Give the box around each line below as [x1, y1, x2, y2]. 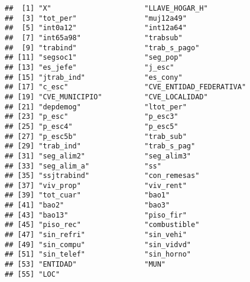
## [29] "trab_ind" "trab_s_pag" [5, 142, 196, 151]
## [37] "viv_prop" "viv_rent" [5, 181, 187, 190]
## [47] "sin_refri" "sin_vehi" [5, 231, 187, 239]
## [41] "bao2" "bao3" [5, 201, 170, 210]
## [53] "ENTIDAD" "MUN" [5, 260, 166, 269]
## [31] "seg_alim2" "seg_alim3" [5, 151, 191, 160]
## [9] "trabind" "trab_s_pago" [5, 43, 200, 52]
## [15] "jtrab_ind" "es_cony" [5, 73, 183, 82]
